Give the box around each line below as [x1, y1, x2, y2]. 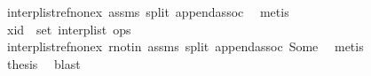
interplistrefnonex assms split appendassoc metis [6, 3, 289, 20]
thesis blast [6, 54, 81, 72]
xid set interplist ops [6, 19, 131, 38]
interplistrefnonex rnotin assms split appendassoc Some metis [6, 37, 364, 56]
